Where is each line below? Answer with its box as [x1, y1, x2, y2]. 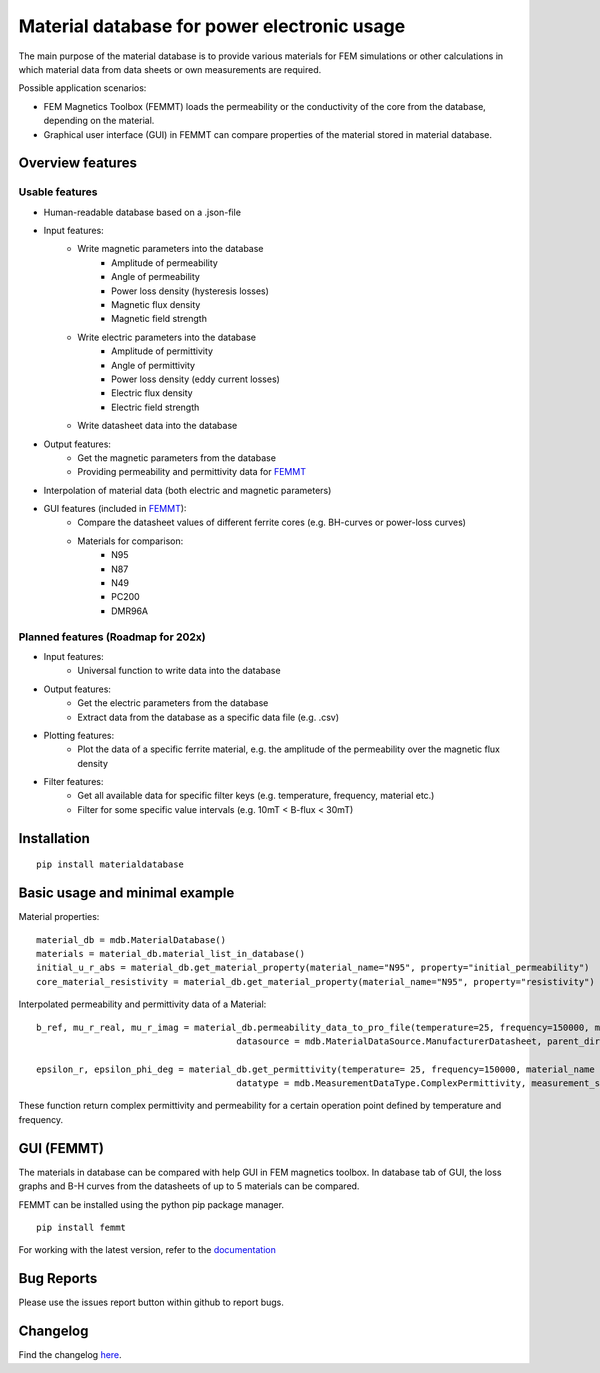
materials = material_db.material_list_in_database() [36, 948, 305, 959]
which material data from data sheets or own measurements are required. [18, 63, 322, 75]
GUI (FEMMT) [18, 1140, 105, 1157]
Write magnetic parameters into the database [77, 243, 264, 255]
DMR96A [111, 605, 149, 617]
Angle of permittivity [111, 359, 195, 371]
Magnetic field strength [111, 313, 207, 325]
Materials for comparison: [77, 535, 184, 547]
